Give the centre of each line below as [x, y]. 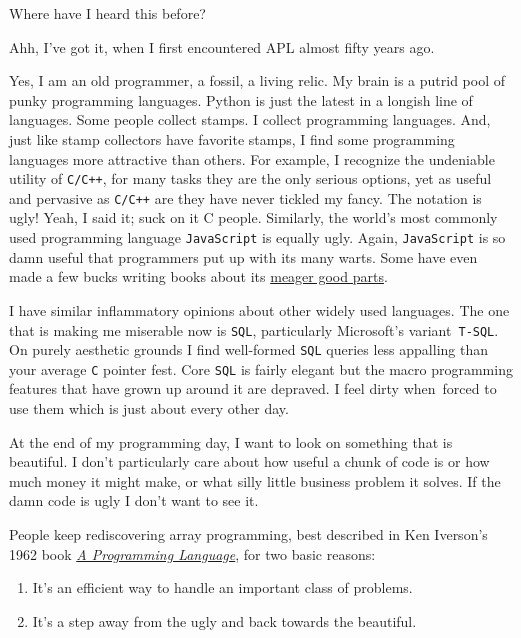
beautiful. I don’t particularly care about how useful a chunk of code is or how [249, 461]
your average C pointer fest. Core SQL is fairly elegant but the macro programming [261, 368]
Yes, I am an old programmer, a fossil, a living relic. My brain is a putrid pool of [257, 80]
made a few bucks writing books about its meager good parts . [198, 276]
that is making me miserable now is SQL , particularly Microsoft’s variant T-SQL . [254, 329]
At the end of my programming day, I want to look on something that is [231, 441]
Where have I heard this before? [107, 13]
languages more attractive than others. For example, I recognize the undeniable [252, 158]
